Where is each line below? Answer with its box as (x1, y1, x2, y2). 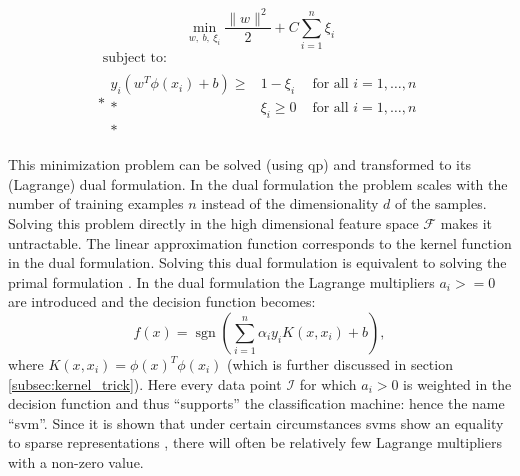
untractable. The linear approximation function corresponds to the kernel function (8, 232, 512, 253)
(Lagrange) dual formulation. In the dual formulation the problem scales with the (8, 173, 508, 194)
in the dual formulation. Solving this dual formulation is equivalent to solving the (8, 252, 507, 273)
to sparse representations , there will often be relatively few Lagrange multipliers (8, 432, 502, 453)
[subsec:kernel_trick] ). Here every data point (8, 373, 282, 394)
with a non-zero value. (8, 451, 144, 472)
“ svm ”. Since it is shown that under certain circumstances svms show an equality (8, 412, 504, 433)
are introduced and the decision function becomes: (8, 291, 316, 312)
